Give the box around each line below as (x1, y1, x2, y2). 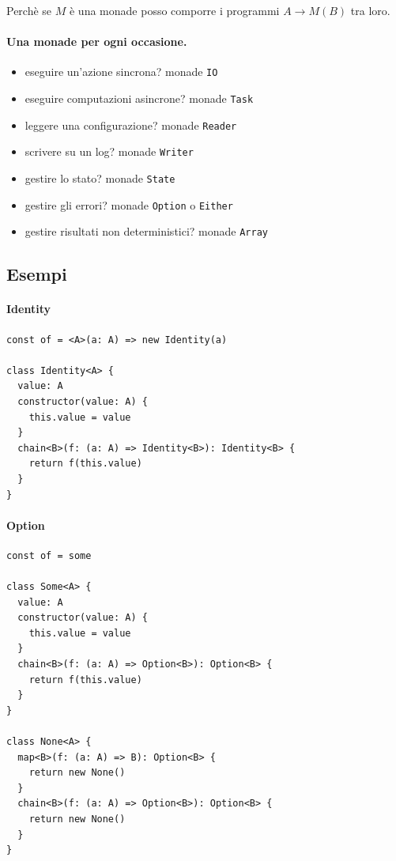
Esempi (6, 262, 67, 286)
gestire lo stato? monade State (25, 170, 175, 187)
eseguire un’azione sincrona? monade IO (25, 63, 218, 80)
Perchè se (6, 2, 52, 18)
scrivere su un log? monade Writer (25, 143, 194, 160)
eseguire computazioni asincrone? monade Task (25, 90, 254, 107)
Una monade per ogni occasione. (6, 33, 187, 50)
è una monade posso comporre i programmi (69, 2, 280, 18)
